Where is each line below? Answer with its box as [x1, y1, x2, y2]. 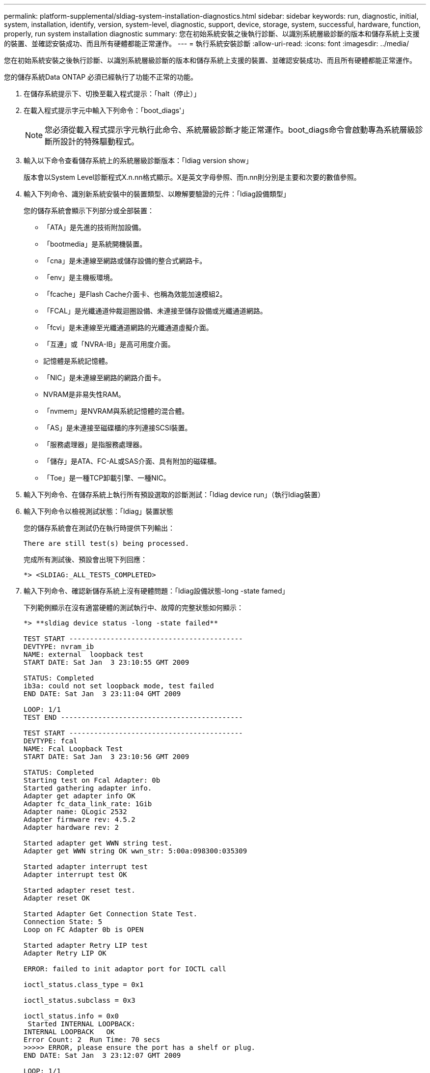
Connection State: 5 [24, 918, 103, 926]
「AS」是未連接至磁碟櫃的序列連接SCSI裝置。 [43, 424, 192, 432]
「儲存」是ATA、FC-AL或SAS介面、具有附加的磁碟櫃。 [43, 457, 221, 465]
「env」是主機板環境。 [43, 273, 117, 282]
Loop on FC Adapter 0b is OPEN [24, 926, 144, 933]
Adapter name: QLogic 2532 [24, 808, 127, 816]
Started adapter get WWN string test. [24, 839, 173, 847]
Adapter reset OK [24, 894, 90, 902]
